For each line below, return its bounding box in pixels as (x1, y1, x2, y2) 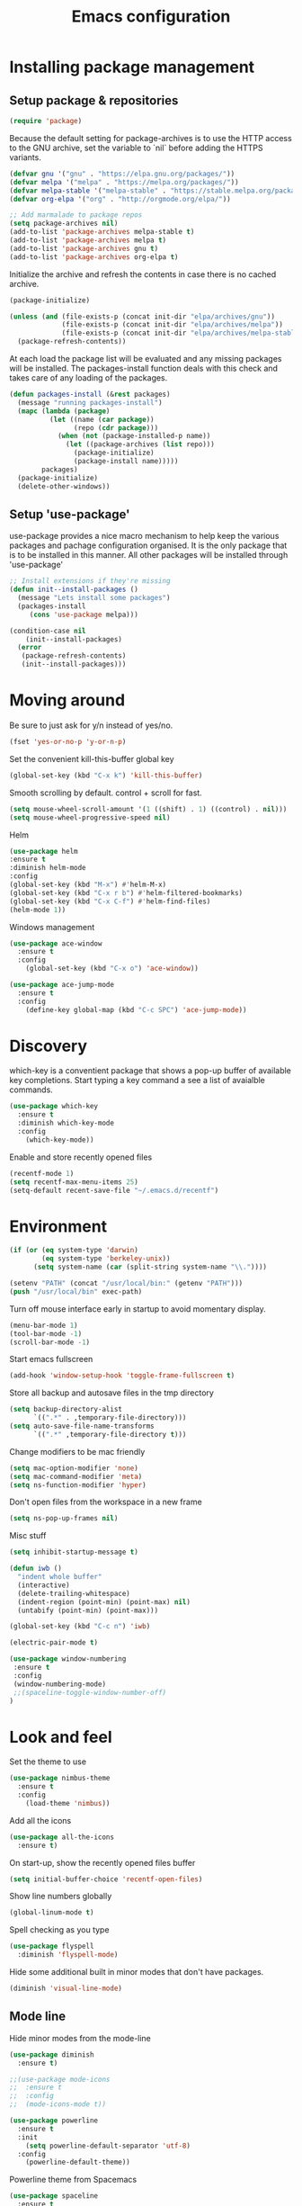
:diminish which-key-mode (17, 1118, 115, 1128)
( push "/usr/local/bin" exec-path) (9, 1287, 143, 1296)
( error (17, 643, 42, 652)
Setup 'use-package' (9, 507, 130, 522)
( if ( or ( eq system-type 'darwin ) (9, 1246, 139, 1255)
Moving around (9, 690, 126, 711)
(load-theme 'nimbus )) (25, 1798, 111, 1807)
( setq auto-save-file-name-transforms (9, 1421, 155, 1430)
